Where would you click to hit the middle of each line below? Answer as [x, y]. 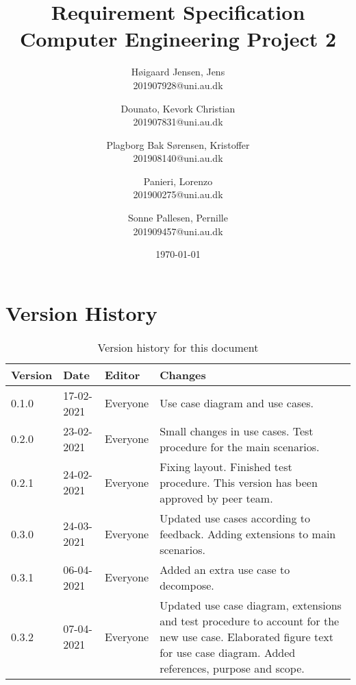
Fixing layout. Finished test [226, 466]
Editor [122, 374]
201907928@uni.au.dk [178, 85]
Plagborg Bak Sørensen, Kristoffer [178, 144]
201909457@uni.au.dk [178, 231]
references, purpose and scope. [232, 668]
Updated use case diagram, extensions [251, 605]
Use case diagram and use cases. [237, 403]
